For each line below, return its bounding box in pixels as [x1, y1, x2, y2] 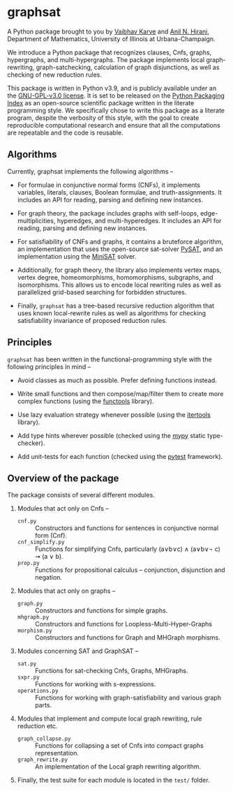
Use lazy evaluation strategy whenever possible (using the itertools [17, 410, 211, 419]
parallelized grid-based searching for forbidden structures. [17, 287, 187, 296]
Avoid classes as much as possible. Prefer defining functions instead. [17, 376, 218, 384]
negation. [34, 573, 63, 582]
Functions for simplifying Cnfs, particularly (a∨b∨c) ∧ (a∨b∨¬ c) [34, 545, 221, 553]
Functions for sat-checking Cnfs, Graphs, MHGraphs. [34, 667, 188, 675]
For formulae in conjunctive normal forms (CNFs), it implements [17, 181, 201, 189]
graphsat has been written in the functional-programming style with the [7, 355, 212, 363]
